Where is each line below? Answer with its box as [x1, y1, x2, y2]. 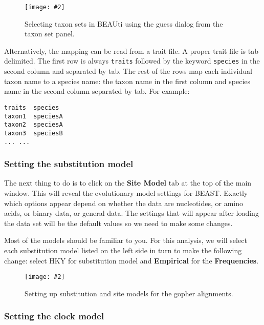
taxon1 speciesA [4, 112, 63, 120]
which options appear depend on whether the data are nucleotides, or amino [4, 197, 243, 208]
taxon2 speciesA [4, 121, 63, 129]
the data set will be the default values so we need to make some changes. [4, 217, 233, 228]
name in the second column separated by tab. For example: [4, 86, 190, 96]
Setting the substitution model [4, 157, 134, 170]
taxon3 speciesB [4, 129, 63, 137]
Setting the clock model [4, 310, 104, 322]
